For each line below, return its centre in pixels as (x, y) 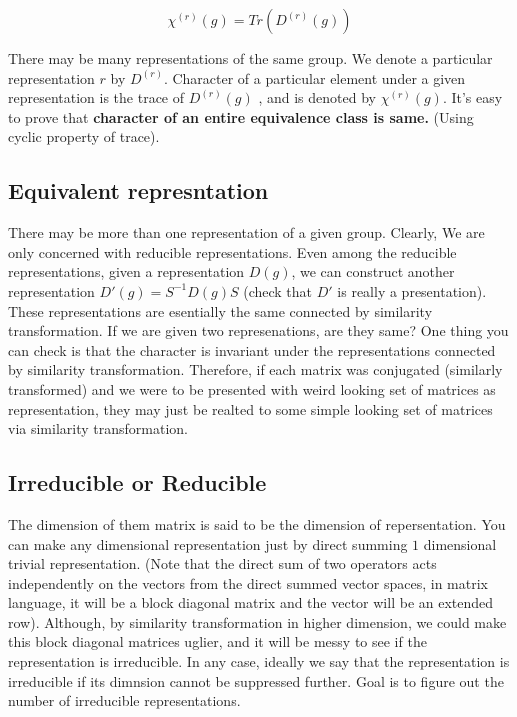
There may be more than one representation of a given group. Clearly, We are (246, 232)
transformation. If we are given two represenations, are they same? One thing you (258, 330)
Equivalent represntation (138, 190)
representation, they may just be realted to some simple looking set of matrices (250, 408)
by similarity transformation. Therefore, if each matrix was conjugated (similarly (255, 369)
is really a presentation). (412, 290)
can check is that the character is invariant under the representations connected (252, 349)
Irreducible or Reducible (137, 482)
